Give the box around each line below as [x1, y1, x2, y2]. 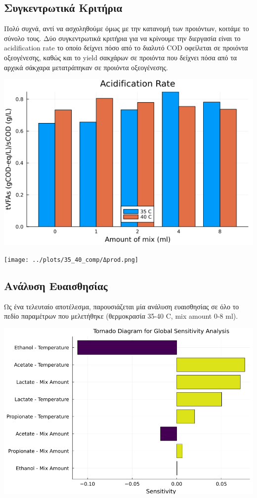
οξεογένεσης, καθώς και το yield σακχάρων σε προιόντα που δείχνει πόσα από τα [4, 52, 237, 62]
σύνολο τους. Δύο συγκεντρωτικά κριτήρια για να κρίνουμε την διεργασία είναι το [4, 33, 241, 43]
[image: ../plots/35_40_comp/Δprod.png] [4, 256, 139, 263]
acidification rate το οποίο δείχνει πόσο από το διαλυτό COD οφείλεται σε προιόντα [4, 42, 248, 53]
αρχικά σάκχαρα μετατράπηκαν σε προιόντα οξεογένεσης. [4, 62, 168, 72]
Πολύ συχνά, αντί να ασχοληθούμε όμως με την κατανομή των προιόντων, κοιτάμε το [4, 23, 249, 34]
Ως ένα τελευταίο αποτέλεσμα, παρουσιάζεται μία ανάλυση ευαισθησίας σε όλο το [4, 301, 239, 311]
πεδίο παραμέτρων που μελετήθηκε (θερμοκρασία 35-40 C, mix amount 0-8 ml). [4, 311, 238, 321]
